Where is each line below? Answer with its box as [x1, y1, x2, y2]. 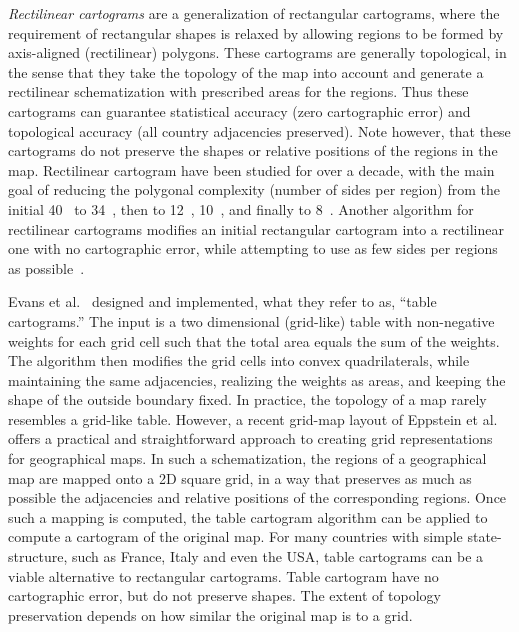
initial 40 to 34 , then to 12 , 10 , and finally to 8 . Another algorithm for [8, 198, 474, 219]
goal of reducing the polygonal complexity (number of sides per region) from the [8, 179, 500, 200]
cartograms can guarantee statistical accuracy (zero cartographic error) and [8, 100, 471, 121]
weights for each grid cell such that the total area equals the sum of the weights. [8, 330, 500, 351]
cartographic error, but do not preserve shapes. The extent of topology [8, 585, 441, 606]
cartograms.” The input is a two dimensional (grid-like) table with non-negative [8, 310, 495, 331]
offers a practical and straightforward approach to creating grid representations [8, 428, 493, 449]
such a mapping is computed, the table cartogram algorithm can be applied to [8, 506, 488, 527]
